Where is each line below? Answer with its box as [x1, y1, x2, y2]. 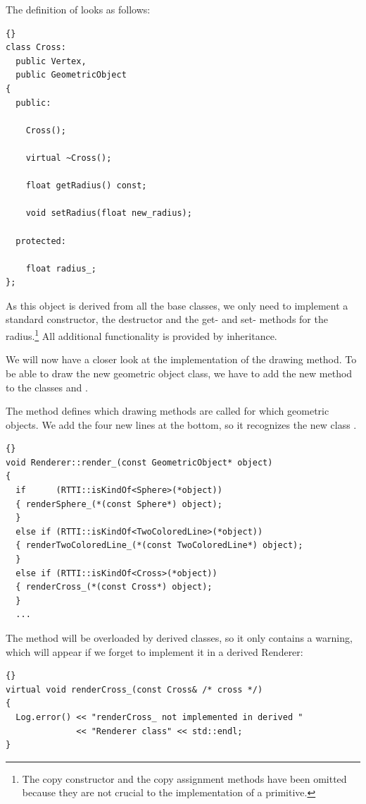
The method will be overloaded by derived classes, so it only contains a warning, [6, 631, 353, 645]
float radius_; [25, 263, 96, 274]
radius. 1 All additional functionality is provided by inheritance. [6, 327, 277, 343]
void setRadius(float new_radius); [25, 208, 192, 219]
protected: [15, 236, 66, 246]
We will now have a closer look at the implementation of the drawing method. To [6, 352, 357, 367]
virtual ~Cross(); [25, 152, 112, 163]
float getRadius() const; [25, 181, 147, 191]
